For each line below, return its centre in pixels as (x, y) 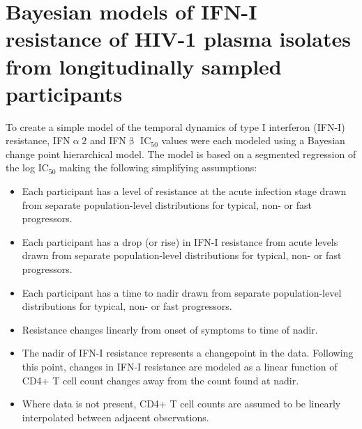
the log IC (27, 167)
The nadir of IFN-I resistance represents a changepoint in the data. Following (188, 353)
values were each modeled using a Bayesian (253, 140)
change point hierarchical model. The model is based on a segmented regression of (181, 154)
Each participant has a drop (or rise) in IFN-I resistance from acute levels (180, 241)
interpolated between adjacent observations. (115, 417)
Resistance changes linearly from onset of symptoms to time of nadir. (170, 329)
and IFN (108, 140)
